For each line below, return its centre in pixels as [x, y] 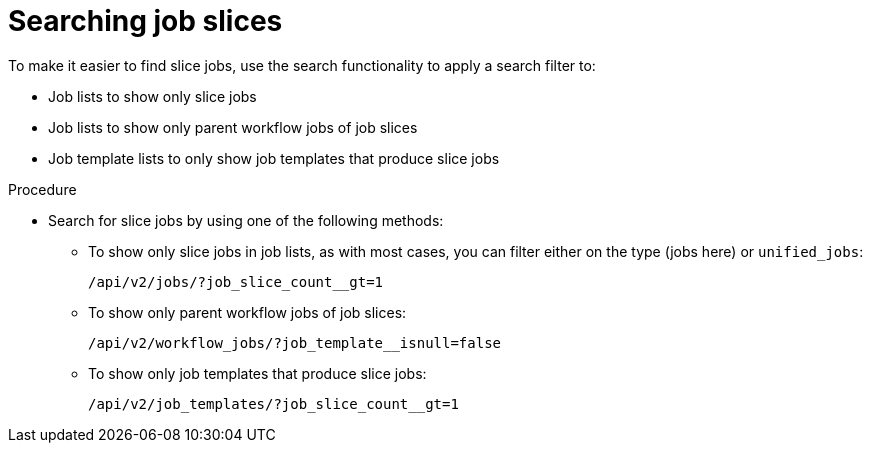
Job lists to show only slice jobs [152, 96]
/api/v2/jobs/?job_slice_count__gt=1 [236, 281]
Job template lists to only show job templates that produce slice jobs [274, 158]
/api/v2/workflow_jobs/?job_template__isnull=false [295, 342]
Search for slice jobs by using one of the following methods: [246, 220]
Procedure [42, 189]
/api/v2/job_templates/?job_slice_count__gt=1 [273, 403]
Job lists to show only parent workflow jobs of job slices [233, 127]
